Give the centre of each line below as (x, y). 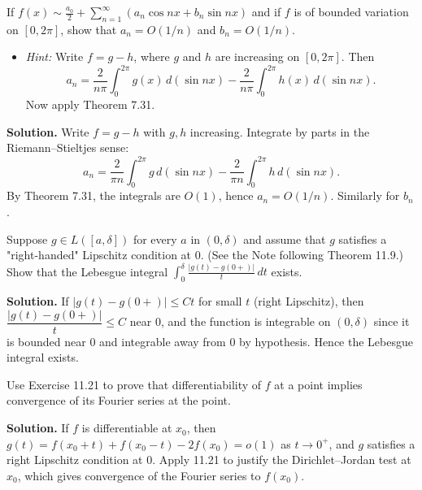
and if (266, 11)
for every (155, 238)
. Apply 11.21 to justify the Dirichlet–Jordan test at (282, 460)
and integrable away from (163, 341)
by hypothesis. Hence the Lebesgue (326, 341)
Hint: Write (54, 56)
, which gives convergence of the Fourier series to (139, 475)
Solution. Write (48, 131)
